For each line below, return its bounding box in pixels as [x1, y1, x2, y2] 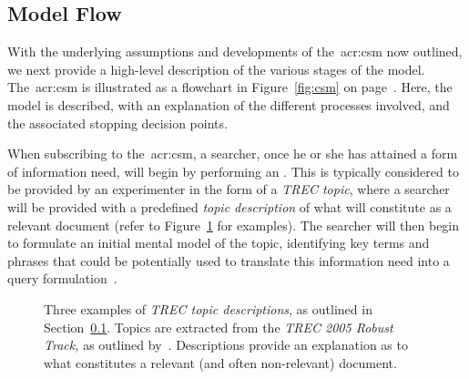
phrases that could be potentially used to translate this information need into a [7, 251, 450, 270]
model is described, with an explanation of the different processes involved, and [7, 95, 450, 114]
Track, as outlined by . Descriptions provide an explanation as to [44, 335, 408, 354]
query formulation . [7, 269, 117, 288]
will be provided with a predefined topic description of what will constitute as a [7, 197, 452, 216]
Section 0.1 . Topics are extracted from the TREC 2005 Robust [44, 317, 393, 336]
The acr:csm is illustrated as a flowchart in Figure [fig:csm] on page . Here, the [7, 77, 453, 97]
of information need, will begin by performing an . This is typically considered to [7, 161, 459, 180]
